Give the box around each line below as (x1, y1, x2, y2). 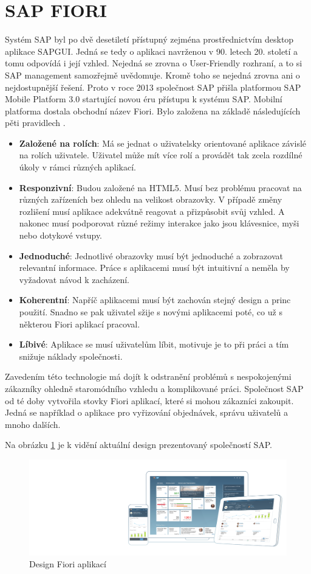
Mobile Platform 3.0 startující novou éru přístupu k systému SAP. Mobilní (5, 93, 282, 105)
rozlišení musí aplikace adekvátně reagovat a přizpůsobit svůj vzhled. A (19, 205, 285, 217)
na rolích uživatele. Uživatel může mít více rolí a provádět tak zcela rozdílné (19, 149, 302, 161)
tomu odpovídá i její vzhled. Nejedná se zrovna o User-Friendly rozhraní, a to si (5, 57, 302, 69)
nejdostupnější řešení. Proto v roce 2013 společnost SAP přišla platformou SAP (5, 80, 301, 93)
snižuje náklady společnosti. (19, 349, 123, 362)
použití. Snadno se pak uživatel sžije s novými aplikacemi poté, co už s (19, 306, 282, 318)
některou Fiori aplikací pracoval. (19, 317, 140, 330)
